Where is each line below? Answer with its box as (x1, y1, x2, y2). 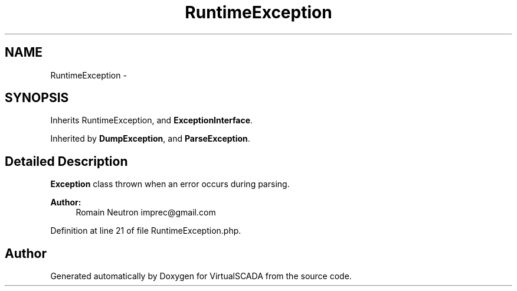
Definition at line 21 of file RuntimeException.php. (50, 225, 241, 236)
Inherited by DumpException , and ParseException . (50, 133, 250, 144)
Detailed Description (5, 153, 128, 169)
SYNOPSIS (5, 90, 69, 106)
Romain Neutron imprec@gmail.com (76, 207, 216, 218)
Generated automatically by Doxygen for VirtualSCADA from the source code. (50, 271, 352, 282)
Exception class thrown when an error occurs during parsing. (50, 179, 290, 189)
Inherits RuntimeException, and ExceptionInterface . (50, 115, 253, 126)
